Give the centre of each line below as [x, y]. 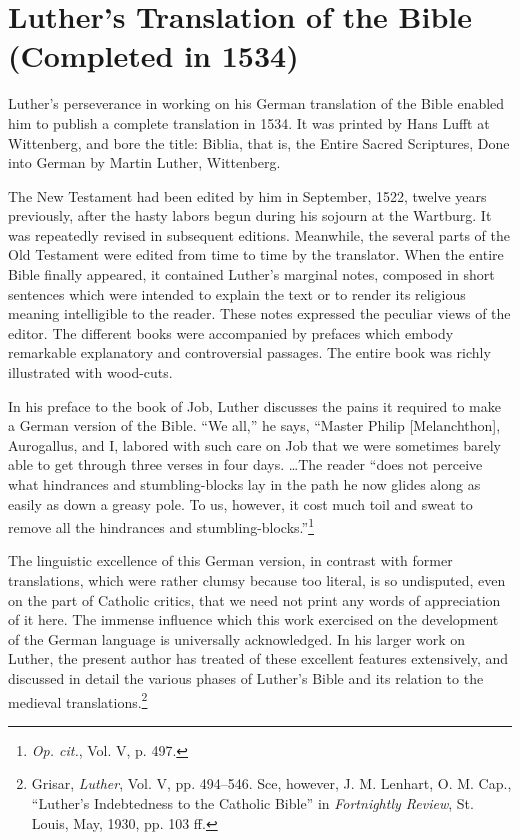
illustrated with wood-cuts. [90, 372]
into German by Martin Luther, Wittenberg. [144, 162]
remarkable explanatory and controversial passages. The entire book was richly [249, 352]
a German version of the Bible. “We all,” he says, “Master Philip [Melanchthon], [254, 425]
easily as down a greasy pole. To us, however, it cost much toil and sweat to [240, 503]
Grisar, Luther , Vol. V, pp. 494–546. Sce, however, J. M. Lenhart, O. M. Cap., [271, 783]
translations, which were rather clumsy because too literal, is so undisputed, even [257, 580]
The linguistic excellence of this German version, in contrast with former [230, 560]
